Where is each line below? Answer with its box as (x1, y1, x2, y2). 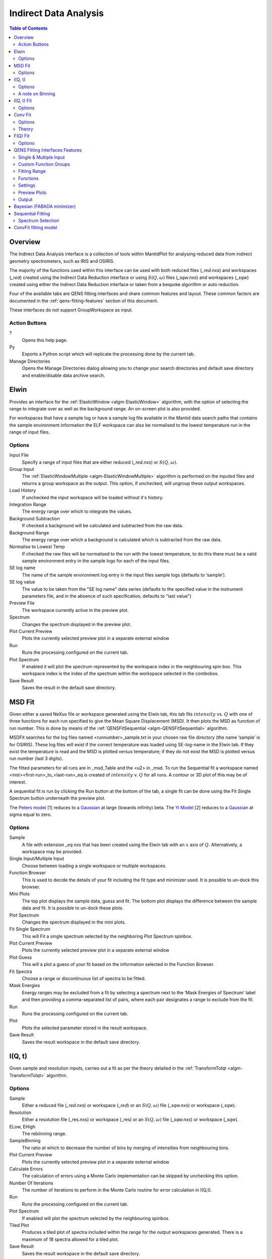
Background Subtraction (9, 515, 60, 521)
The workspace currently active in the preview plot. (22, 607, 129, 613)
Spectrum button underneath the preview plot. (9, 795, 106, 801)
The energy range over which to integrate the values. (22, 509, 132, 515)
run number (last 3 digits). (9, 755, 63, 761)
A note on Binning (18, 91, 55, 97)
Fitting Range (18, 168, 46, 174)
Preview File (9, 600, 35, 606)
